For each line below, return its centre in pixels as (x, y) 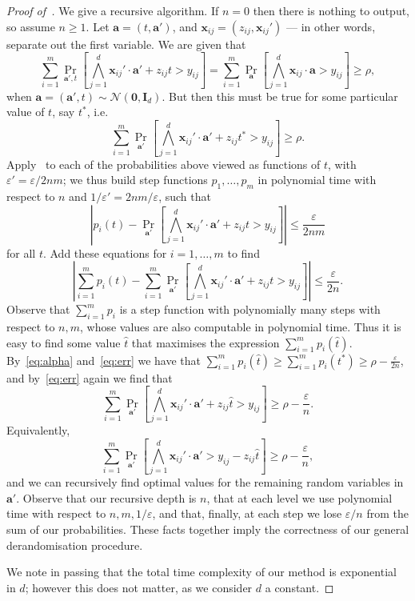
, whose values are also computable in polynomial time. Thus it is (240, 327)
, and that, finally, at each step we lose (247, 513)
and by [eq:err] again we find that (90, 377)
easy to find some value (64, 342)
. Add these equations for (105, 252)
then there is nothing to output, (331, 10)
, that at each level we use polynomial (299, 497)
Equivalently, (38, 429)
